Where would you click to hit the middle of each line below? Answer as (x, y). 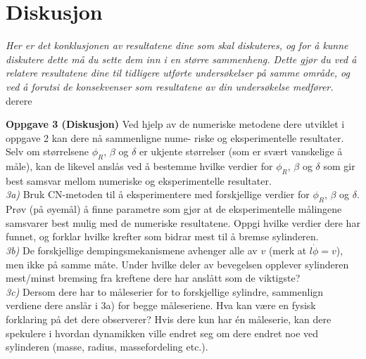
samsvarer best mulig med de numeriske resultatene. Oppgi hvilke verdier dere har (183, 222)
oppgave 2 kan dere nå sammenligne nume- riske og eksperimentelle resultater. (175, 137)
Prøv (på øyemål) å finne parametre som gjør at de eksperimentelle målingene (174, 209)
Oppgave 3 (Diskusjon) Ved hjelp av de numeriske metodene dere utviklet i (175, 124)
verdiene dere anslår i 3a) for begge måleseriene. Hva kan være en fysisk (161, 305)
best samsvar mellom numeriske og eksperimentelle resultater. (139, 180)
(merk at (288, 250)
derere (19, 100)
